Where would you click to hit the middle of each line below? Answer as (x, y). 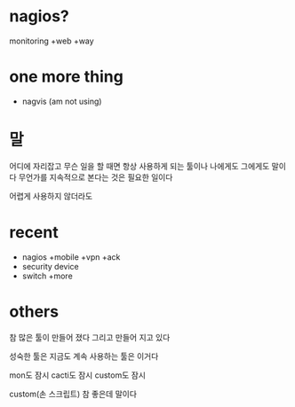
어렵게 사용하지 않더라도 (51, 196)
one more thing (67, 77)
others (34, 311)
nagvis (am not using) (62, 101)
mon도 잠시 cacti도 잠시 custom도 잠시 (78, 375)
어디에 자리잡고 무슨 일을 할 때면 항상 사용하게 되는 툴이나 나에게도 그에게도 (140, 166)
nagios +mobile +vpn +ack (71, 257)
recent (34, 232)
